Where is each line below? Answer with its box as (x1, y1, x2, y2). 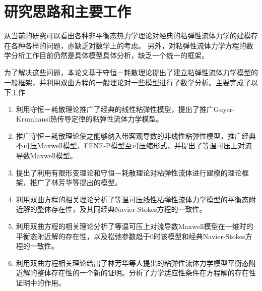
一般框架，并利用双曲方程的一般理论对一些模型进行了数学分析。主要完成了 (4, 77, 251, 87)
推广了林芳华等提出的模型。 (30, 177, 122, 188)
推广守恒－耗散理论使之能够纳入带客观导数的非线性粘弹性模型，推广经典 (16, 130, 256, 141)
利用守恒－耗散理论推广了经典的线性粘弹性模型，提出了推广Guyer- (16, 103, 235, 114)
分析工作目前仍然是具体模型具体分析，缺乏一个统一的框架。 (11, 50, 209, 61)
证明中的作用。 (16, 277, 65, 287)
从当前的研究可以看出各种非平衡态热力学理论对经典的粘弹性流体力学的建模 (4, 30, 251, 41)
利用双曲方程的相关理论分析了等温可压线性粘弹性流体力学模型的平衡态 (16, 194, 249, 204)
